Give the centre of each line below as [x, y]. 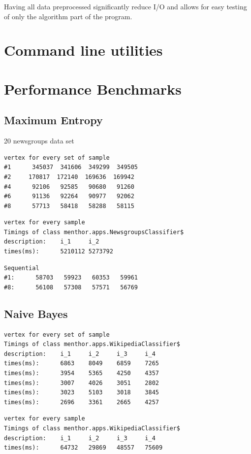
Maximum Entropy [53, 120]
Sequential [22, 268]
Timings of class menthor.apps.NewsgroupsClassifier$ [94, 232]
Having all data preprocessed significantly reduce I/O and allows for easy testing [125, 6]
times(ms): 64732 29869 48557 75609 [83, 448]
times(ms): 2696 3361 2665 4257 [81, 402]
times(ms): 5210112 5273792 [59, 252]
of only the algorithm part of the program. [68, 16]
